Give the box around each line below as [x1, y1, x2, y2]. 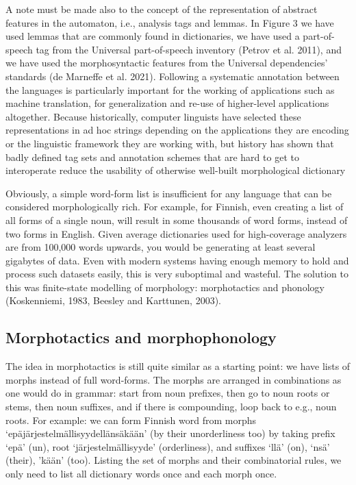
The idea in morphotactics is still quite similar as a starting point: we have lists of [5, 359, 351, 373]
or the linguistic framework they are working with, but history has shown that [5, 136, 334, 150]
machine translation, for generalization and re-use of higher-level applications [5, 96, 329, 110]
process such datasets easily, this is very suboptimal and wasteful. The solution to [5, 266, 349, 281]
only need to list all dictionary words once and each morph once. [5, 467, 277, 481]
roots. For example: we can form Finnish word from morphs [5, 412, 257, 427]
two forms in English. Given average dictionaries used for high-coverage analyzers [5, 226, 347, 240]
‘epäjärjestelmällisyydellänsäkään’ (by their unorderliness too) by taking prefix [5, 426, 335, 440]
